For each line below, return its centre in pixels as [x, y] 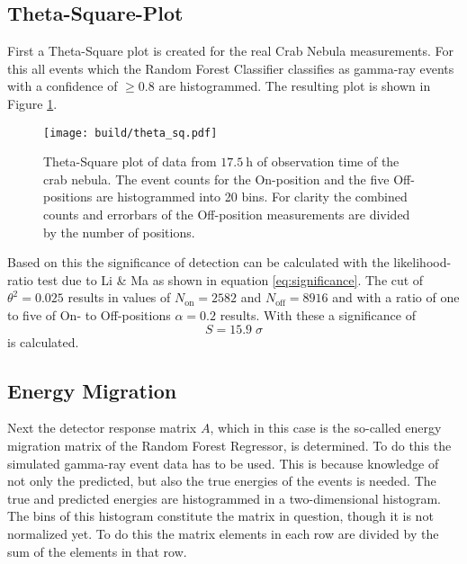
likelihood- [422, 262]
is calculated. [43, 341]
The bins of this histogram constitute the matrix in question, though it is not [220, 516]
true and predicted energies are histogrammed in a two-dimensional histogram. [224, 498]
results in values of [119, 297]
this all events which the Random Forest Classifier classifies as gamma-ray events [231, 68]
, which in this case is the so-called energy [326, 428]
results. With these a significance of [318, 314]
